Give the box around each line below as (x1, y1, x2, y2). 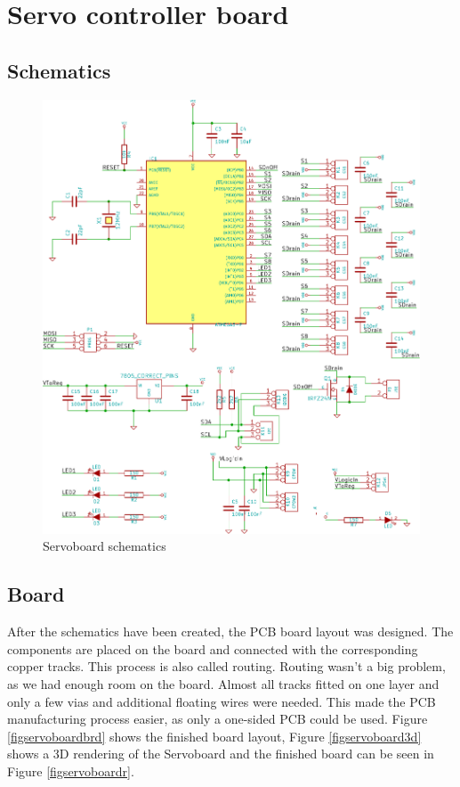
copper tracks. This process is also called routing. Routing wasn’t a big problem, (7, 657, 446, 676)
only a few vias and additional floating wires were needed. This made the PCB (7, 692, 436, 710)
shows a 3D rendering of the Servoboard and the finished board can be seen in (7, 744, 434, 763)
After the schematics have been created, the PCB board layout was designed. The (7, 622, 454, 641)
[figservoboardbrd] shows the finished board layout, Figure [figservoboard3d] (7, 726, 422, 745)
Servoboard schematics (43, 537, 166, 555)
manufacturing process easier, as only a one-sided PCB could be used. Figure (7, 709, 428, 728)
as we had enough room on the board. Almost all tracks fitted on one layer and (7, 675, 440, 693)
